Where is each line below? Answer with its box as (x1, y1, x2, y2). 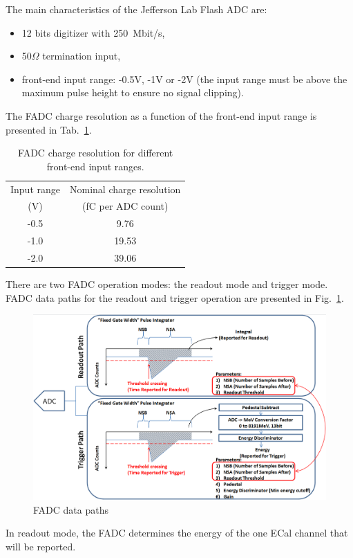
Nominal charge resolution (70, 181, 181, 196)
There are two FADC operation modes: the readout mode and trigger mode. (6, 277, 328, 291)
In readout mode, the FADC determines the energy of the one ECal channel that (6, 525, 348, 540)
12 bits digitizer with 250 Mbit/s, (21, 25, 165, 39)
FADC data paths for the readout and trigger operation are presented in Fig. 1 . (6, 290, 344, 305)
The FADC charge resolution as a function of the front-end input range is (6, 108, 317, 123)
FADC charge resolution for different (18, 145, 173, 160)
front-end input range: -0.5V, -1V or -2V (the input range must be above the (21, 71, 347, 86)
